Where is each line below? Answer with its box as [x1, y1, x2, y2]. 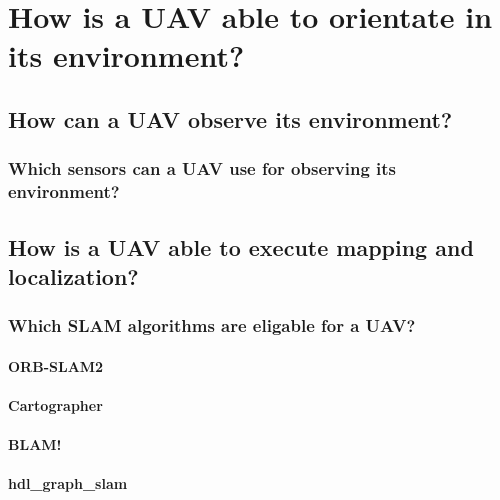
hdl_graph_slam [8, 473, 128, 494]
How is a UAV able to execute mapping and [8, 231, 474, 262]
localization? [8, 260, 139, 291]
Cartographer [8, 394, 103, 415]
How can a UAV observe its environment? [8, 103, 453, 134]
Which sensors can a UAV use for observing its [8, 156, 397, 181]
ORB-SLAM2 [8, 355, 104, 376]
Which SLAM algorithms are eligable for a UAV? [8, 313, 416, 338]
